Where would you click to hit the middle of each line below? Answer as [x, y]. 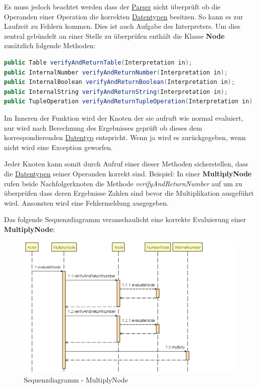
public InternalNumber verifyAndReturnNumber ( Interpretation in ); [116, 72]
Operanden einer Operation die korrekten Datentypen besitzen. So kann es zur [124, 16]
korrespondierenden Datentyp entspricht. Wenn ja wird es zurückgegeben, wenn [125, 137]
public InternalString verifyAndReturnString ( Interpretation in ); [116, 92]
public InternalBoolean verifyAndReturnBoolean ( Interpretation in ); [120, 82]
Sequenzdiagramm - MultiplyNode [76, 380]
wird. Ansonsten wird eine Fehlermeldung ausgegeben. [86, 202]
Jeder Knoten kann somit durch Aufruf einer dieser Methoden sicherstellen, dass [126, 164]
